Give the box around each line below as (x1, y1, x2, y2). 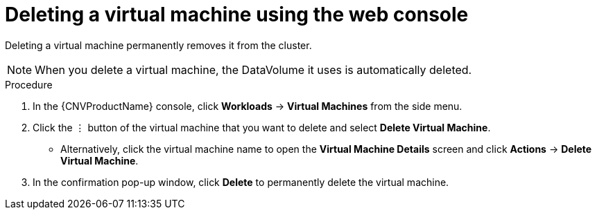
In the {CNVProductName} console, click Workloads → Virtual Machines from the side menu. (33, 100, 462, 112)
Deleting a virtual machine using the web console (5, 3, 469, 26)
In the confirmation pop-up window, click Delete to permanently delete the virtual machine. (33, 176, 449, 188)
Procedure (5, 78, 53, 91)
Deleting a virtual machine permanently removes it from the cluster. (5, 39, 312, 51)
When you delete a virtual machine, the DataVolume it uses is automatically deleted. (35, 62, 472, 77)
